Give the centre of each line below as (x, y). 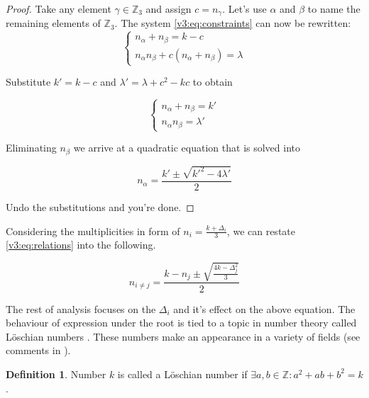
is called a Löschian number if (182, 374)
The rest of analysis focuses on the (81, 308)
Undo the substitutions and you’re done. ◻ (100, 206)
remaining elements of (53, 23)
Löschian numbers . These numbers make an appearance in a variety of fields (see (183, 336)
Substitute (28, 82)
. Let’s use (244, 8)
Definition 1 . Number (56, 374)
